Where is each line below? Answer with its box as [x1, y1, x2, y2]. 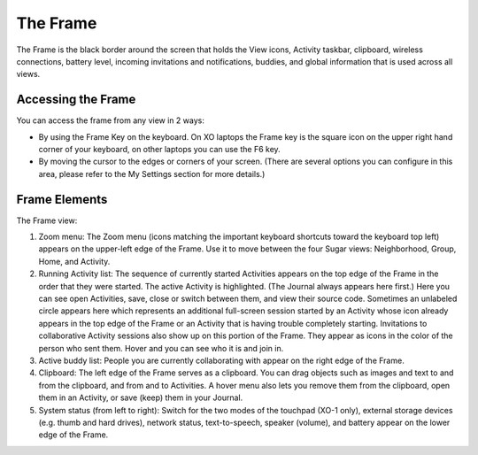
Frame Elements [16, 191, 108, 207]
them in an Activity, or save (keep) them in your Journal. [38, 392, 243, 403]
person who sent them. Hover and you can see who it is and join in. [38, 343, 284, 353]
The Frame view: [16, 215, 78, 226]
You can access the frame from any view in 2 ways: [16, 115, 205, 126]
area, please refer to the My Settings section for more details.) [38, 168, 266, 179]
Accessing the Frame [16, 92, 136, 107]
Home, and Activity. [38, 256, 111, 266]
